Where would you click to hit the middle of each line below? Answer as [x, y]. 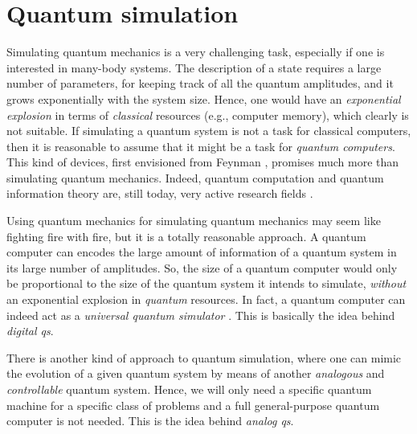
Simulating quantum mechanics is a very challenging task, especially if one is [196, 52]
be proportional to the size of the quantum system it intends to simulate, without [206, 283]
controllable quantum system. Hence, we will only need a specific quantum [189, 389]
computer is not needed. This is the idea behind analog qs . [150, 421]
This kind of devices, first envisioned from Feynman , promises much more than [203, 162]
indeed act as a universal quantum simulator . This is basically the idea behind [201, 315]
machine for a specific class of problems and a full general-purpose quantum [193, 405]
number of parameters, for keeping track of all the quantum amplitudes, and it [200, 83]
